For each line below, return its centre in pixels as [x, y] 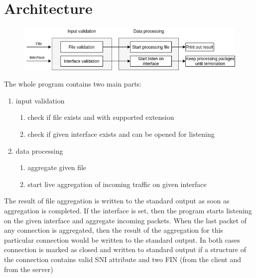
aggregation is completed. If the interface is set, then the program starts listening [128, 210]
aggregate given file [57, 167]
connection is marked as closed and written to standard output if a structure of [125, 249]
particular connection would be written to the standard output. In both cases [122, 239]
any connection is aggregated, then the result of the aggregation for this [114, 230]
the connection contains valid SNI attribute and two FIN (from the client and [123, 259]
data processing [39, 150]
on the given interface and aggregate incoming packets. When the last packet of [126, 220]
